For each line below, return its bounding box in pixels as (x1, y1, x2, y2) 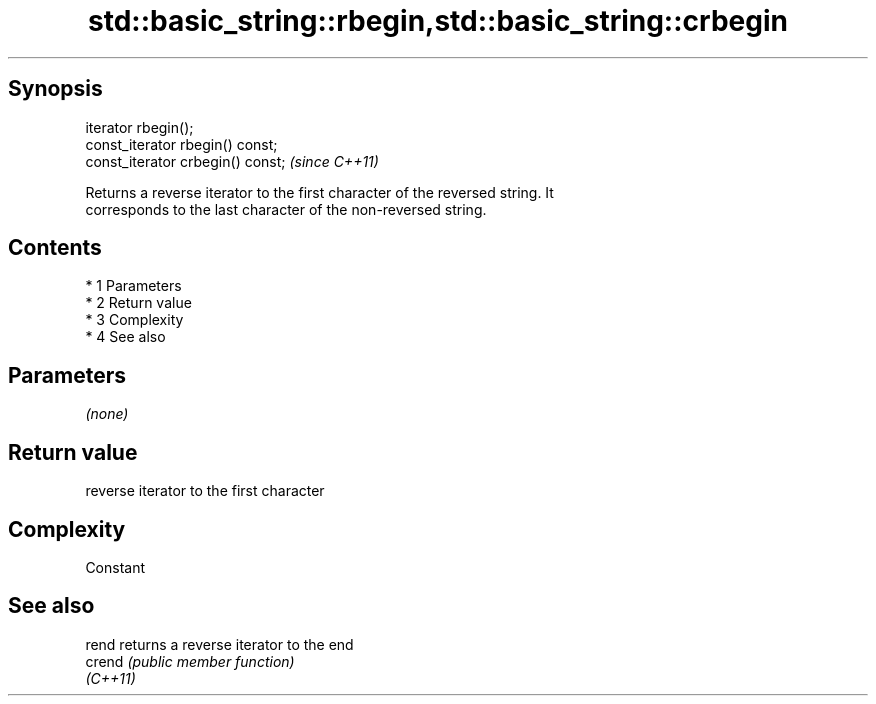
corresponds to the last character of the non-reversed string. (85, 200, 487, 218)
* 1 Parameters (85, 277, 182, 295)
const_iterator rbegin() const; (85, 135, 278, 153)
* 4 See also (85, 328, 166, 346)
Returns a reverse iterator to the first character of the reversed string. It (85, 183, 554, 201)
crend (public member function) (85, 652, 295, 670)
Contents (8, 235, 102, 261)
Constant (85, 558, 146, 576)
